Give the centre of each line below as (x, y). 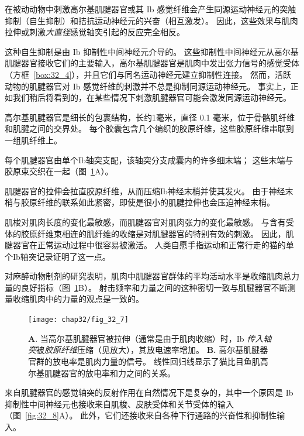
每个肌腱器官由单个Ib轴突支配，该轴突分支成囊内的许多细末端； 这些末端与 (149, 159)
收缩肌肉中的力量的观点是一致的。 (78, 299)
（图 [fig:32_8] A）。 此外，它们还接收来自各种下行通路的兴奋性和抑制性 (141, 415)
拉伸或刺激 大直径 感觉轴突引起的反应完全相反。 (95, 32)
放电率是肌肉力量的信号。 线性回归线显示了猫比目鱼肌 (156, 361)
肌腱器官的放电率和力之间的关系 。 (110, 373)
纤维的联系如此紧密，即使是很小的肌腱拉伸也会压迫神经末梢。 (156, 202)
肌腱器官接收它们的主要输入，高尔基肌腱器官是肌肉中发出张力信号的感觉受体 (152, 63)
